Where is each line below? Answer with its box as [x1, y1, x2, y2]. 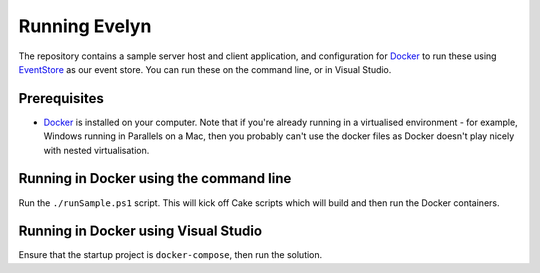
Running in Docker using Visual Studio [18, 223, 263, 240]
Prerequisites [18, 90, 104, 107]
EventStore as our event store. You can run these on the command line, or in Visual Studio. [18, 63, 392, 75]
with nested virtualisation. [43, 144, 150, 156]
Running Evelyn [18, 15, 152, 37]
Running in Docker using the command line [18, 170, 292, 187]
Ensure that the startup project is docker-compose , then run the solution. [18, 249, 323, 261]
